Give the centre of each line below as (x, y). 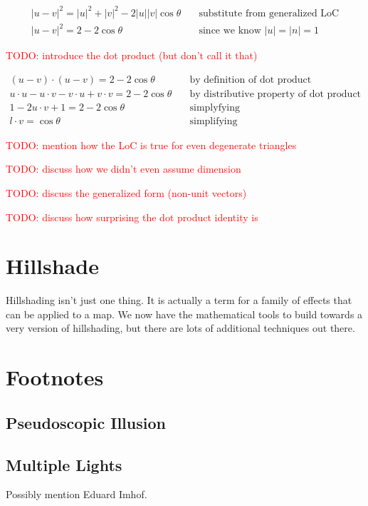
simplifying (214, 121)
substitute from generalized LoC (269, 13)
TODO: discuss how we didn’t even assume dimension (123, 169)
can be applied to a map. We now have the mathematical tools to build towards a (184, 314)
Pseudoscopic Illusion (86, 422)
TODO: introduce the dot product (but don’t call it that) (132, 55)
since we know (230, 31)
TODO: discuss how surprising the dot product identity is (132, 217)
